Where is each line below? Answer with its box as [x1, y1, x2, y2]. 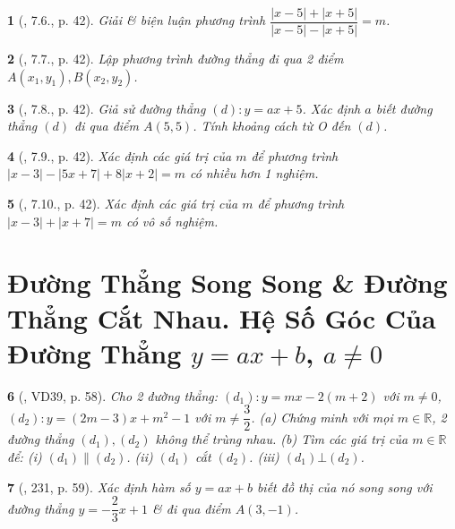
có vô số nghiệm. [125, 211, 219, 230]
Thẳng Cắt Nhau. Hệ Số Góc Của [7, 299, 436, 336]
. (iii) [249, 447, 279, 465]
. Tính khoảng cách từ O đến [193, 116, 351, 135]
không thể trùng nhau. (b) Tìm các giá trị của [155, 430, 408, 448]
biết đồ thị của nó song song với [256, 477, 433, 496]
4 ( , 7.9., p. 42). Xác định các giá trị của [7, 146, 232, 165]
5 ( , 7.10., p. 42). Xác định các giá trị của [7, 194, 238, 213]
